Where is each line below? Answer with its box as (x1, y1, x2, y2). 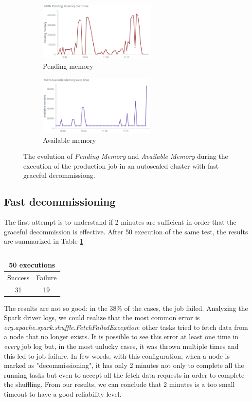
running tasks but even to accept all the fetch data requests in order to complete (4, 369, 245, 380)
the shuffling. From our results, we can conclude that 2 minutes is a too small (4, 379, 235, 389)
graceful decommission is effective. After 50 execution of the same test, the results (4, 226, 248, 236)
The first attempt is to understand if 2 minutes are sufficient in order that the (4, 217, 236, 227)
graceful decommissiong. (23, 170, 95, 180)
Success (7, 272, 30, 282)
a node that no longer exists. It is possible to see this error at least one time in (4, 331, 239, 342)
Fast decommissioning (4, 194, 116, 209)
